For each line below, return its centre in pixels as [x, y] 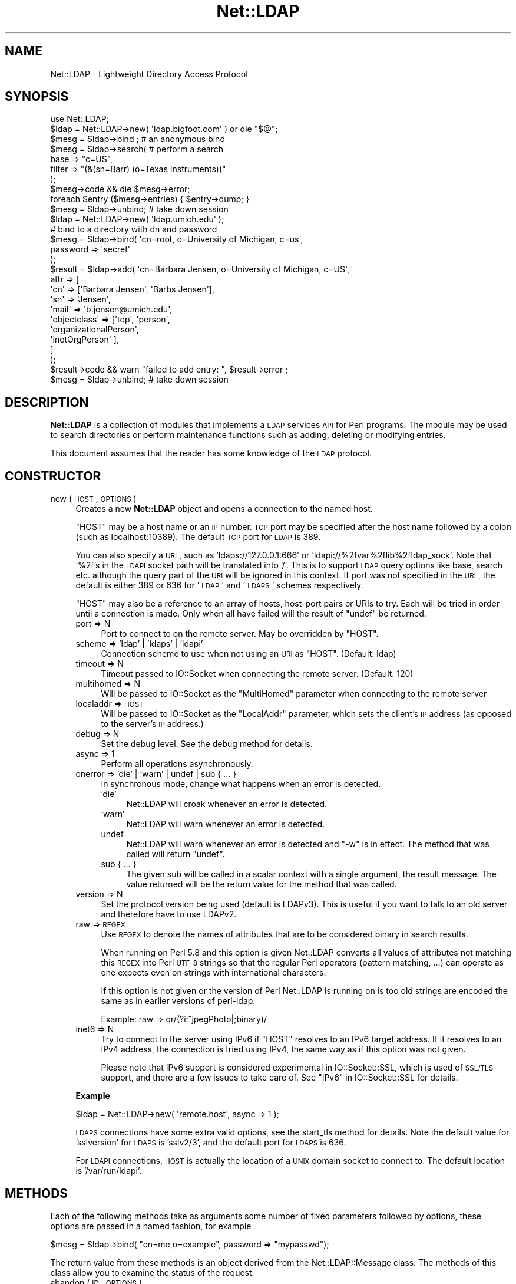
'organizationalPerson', [95, 330]
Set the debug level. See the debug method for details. [207, 744]
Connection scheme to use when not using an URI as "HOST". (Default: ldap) [249, 654]
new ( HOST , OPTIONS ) [93, 499]
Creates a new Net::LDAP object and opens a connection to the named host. [224, 509]
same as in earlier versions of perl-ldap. [178, 1001]
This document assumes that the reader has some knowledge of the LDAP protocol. [211, 453]
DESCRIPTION [47, 402]
